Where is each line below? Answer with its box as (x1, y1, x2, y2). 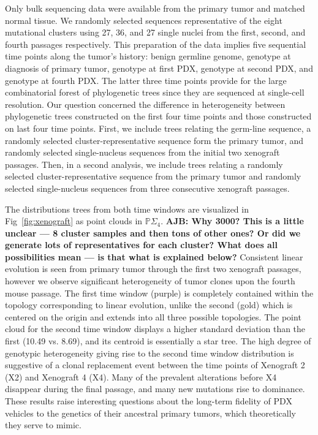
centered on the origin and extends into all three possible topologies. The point (5, 310, 301, 323)
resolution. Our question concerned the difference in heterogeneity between (5, 97, 286, 110)
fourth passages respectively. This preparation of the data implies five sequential (5, 37, 306, 50)
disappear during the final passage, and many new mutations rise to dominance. (5, 382, 305, 395)
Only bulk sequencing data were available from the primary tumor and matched (5, 2, 305, 14)
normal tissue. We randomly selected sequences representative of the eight (5, 13, 282, 26)
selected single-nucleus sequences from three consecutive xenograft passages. (5, 181, 290, 194)
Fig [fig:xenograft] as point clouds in (5, 214, 143, 227)
